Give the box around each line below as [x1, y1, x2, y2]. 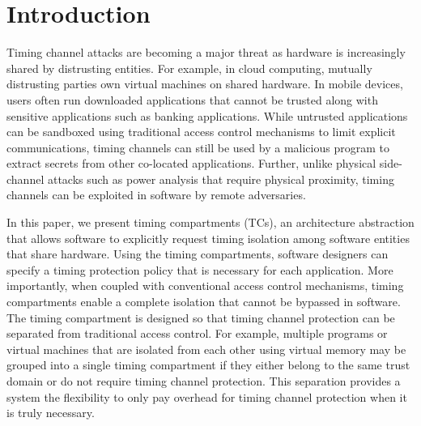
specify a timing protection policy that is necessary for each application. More [6, 261, 393, 278]
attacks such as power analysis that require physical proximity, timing [47, 170, 394, 187]
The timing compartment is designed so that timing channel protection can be [6, 309, 395, 326]
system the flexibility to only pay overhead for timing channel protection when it [6, 388, 407, 405]
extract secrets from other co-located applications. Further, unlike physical [6, 155, 376, 172]
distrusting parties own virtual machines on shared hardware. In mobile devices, [6, 75, 403, 92]
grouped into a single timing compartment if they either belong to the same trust [6, 356, 410, 373]
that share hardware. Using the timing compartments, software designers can [6, 245, 389, 262]
